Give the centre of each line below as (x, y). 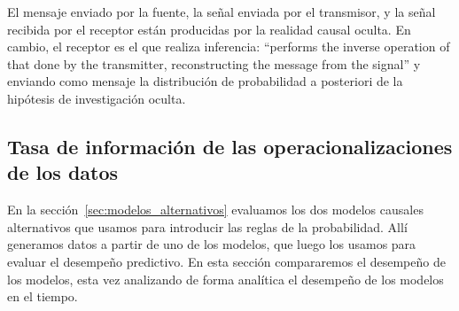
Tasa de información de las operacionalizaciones (230, 146)
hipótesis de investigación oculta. (97, 98)
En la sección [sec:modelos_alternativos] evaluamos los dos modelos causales (215, 210)
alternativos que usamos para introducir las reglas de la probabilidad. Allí (207, 226)
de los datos (63, 172)
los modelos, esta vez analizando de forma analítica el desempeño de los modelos (226, 279)
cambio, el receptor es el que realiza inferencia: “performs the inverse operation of (229, 47)
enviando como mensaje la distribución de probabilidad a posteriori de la (205, 81)
